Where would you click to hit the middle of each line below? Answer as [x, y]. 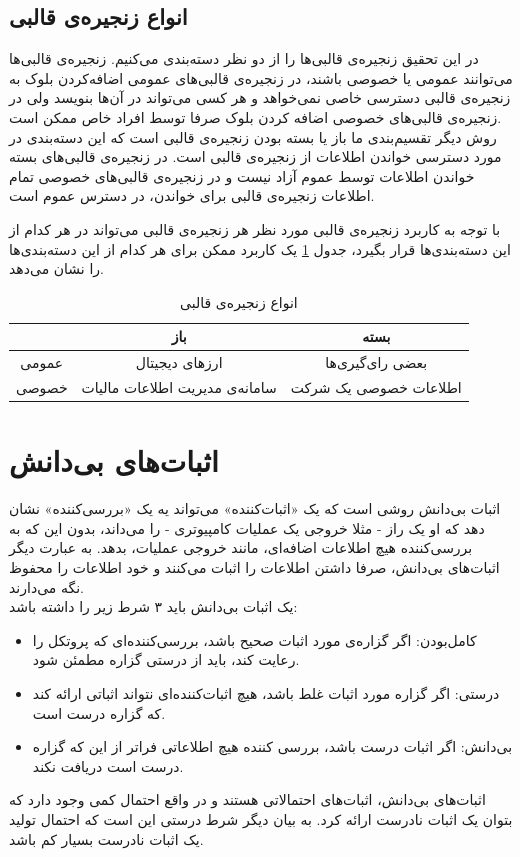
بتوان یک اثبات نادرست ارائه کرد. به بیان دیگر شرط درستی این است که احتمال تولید [261, 818]
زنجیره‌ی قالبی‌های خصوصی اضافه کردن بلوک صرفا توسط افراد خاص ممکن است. [255, 116]
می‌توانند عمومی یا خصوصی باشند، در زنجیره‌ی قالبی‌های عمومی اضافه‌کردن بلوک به [261, 77]
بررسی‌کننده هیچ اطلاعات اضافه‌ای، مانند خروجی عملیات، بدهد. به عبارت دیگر [241, 547]
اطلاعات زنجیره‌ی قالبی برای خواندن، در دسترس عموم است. [192, 195]
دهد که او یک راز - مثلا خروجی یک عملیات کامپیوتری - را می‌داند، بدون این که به [247, 527]
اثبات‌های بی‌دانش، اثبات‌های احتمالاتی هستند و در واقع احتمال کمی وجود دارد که [247, 799]
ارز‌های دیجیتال [179, 362]
